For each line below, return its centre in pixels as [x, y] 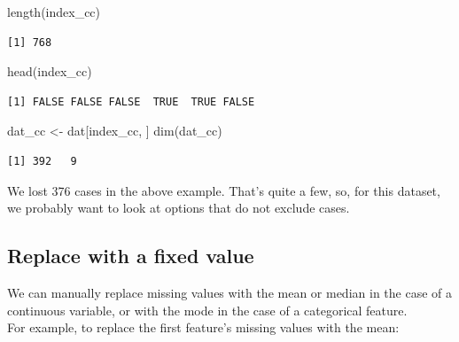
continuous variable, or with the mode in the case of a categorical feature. [207, 310]
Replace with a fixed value [131, 256]
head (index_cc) [50, 71]
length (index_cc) [54, 12]
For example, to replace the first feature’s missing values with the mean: [203, 327]
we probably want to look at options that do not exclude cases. [179, 208]
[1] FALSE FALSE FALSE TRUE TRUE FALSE [131, 101]
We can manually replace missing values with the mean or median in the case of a [229, 292]
